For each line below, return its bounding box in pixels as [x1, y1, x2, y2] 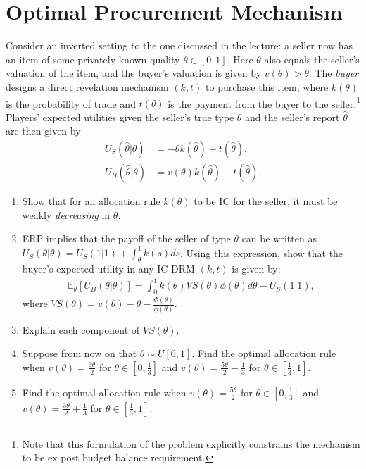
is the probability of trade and [6, 96, 136, 111]
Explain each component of [22, 322, 140, 337]
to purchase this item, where [206, 79, 329, 94]
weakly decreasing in [22, 207, 111, 222]
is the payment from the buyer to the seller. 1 [168, 94, 360, 111]
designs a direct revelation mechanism [6, 79, 169, 94]
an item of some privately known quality [6, 51, 180, 66]
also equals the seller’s [264, 51, 360, 66]
